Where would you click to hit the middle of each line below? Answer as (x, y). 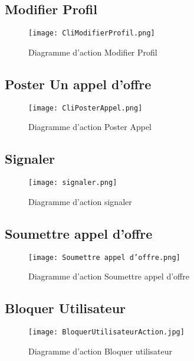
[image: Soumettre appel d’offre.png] (104, 257)
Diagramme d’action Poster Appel (90, 127)
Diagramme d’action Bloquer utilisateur (101, 351)
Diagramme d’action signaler (80, 201)
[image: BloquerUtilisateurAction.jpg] (106, 332)
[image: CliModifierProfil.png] (92, 33)
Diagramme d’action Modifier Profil (93, 52)
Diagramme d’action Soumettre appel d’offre (109, 276)
